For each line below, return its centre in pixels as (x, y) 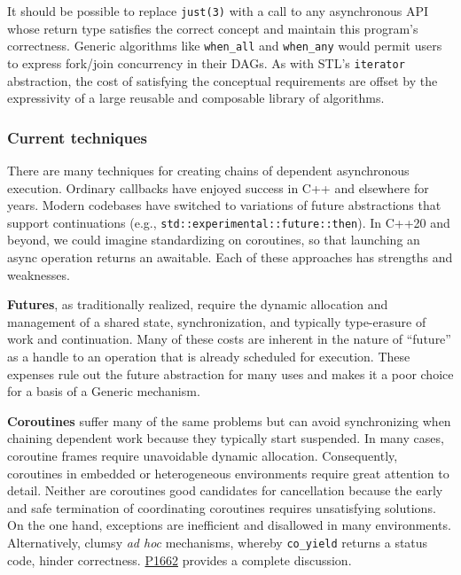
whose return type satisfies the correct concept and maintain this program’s (213, 28)
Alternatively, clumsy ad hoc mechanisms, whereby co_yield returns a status (218, 542)
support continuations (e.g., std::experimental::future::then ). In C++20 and (229, 222)
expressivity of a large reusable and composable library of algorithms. (196, 98)
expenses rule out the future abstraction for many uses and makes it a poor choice (230, 373)
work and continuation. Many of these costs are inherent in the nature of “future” (229, 339)
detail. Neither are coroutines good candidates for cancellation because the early (225, 490)
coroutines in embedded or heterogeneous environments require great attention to (228, 473)
